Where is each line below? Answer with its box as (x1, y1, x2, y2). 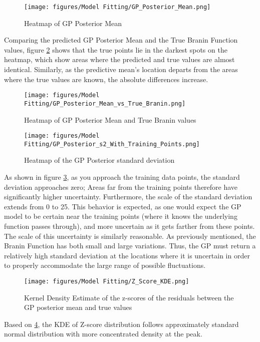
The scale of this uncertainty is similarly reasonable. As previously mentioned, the (4, 230, 256, 241)
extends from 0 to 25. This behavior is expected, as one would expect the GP (4, 201, 241, 211)
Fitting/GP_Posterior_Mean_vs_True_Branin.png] (24, 100, 186, 107)
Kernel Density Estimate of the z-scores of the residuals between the (24, 292, 234, 302)
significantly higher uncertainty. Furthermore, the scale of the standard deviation (4, 191, 252, 202)
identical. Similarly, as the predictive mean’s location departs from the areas (4, 64, 238, 75)
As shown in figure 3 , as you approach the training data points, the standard (4, 172, 240, 182)
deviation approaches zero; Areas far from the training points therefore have (4, 181, 238, 192)
